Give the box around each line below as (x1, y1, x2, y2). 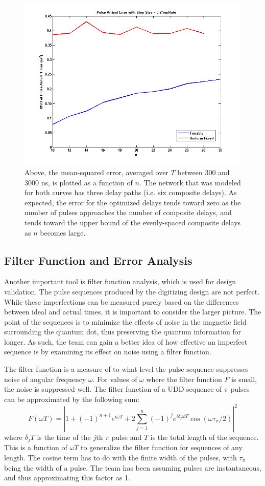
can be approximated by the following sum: (4, 393, 139, 404)
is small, (231, 373, 257, 384)
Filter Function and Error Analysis (4, 252, 192, 268)
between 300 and (177, 166, 230, 177)
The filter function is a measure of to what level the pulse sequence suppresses (4, 364, 249, 374)
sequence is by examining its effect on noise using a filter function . (4, 346, 211, 357)
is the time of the (37, 431, 91, 442)
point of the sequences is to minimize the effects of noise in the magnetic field (4, 316, 247, 327)
